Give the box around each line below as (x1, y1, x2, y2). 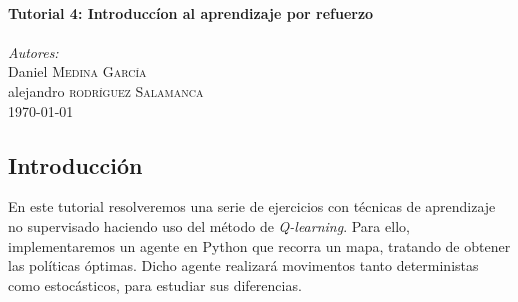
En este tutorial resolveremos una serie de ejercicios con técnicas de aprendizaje (8, 196, 496, 217)
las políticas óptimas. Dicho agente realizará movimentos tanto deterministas (8, 255, 479, 276)
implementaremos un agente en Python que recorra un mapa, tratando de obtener (8, 235, 511, 256)
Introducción (8, 149, 143, 180)
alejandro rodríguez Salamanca (8, 80, 204, 101)
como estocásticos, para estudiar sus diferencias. (8, 274, 302, 295)
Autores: (8, 41, 59, 62)
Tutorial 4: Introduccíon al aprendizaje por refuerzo (8, 2, 374, 23)
